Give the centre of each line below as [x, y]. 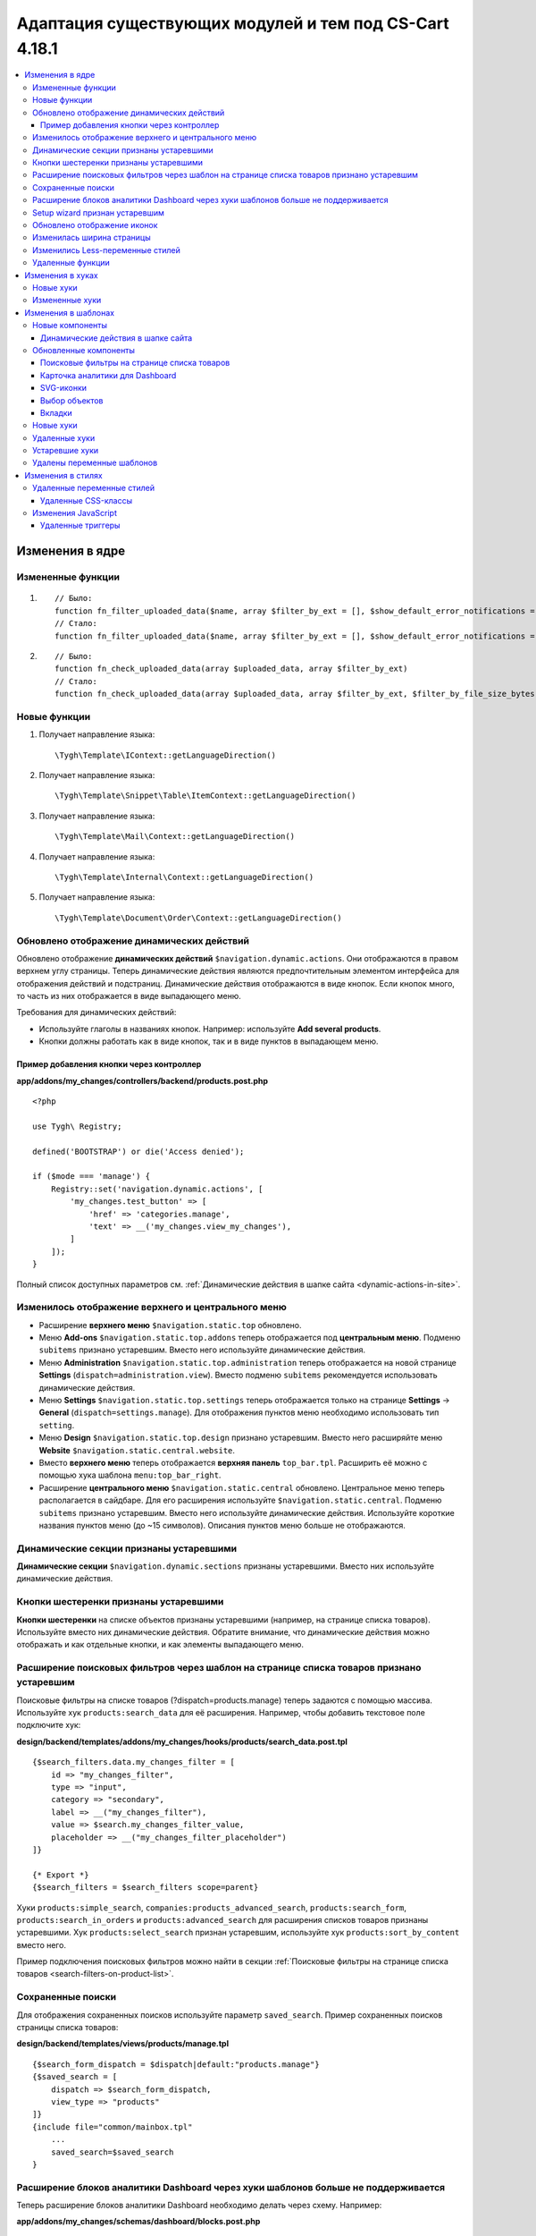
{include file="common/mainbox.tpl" [113, 2127]
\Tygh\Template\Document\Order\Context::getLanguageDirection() [199, 918]
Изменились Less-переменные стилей [106, 250]
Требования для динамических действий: [96, 1012]
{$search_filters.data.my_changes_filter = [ [134, 1762]
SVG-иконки [64, 388]
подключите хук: [49, 1725]
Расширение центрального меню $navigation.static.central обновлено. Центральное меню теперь [242, 1487]
